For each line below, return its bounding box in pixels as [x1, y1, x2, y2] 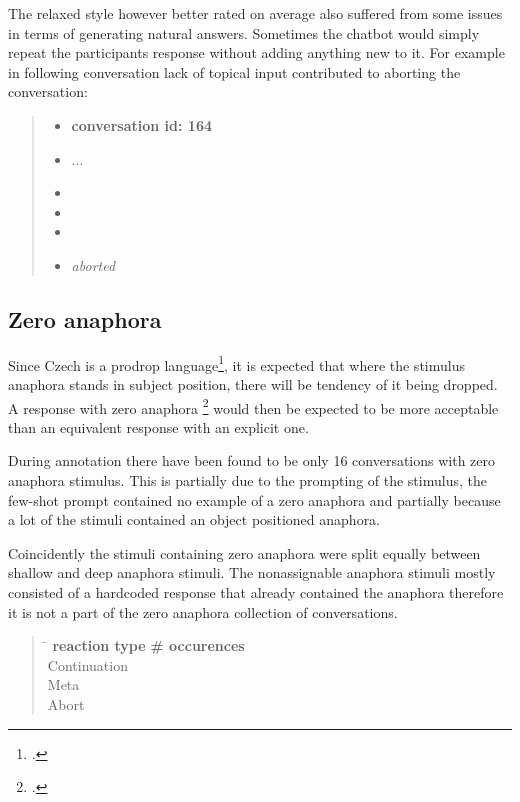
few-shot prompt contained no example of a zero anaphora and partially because [8, 489, 501, 510]
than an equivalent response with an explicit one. [8, 416, 309, 437]
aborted [71, 254, 116, 275]
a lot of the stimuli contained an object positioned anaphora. [8, 509, 381, 530]
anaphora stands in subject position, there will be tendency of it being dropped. [8, 373, 498, 394]
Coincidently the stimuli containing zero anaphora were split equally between [8, 542, 481, 563]
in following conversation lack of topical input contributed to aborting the [8, 61, 461, 82]
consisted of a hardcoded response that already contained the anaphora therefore [8, 581, 504, 602]
